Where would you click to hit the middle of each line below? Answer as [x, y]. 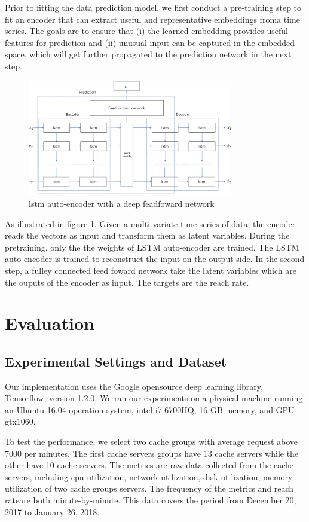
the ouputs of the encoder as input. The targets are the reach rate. [127, 282]
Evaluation [50, 323]
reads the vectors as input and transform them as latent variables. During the [147, 235]
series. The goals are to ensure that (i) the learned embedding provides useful [146, 31]
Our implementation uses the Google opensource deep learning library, [134, 386]
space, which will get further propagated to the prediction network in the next [148, 54]
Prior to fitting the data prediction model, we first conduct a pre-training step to [153, 7]
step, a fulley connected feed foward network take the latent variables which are [151, 270]
